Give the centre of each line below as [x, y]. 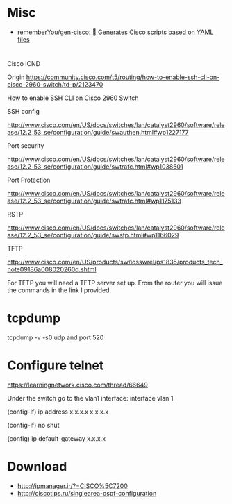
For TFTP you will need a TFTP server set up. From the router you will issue [115, 283]
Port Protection [29, 180]
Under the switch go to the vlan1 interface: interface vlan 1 [90, 398]
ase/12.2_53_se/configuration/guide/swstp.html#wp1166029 [93, 235]
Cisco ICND [24, 64]
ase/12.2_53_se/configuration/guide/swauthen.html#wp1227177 [98, 133]
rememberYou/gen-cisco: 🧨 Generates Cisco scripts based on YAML [115, 32]
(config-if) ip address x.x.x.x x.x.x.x [58, 412]
